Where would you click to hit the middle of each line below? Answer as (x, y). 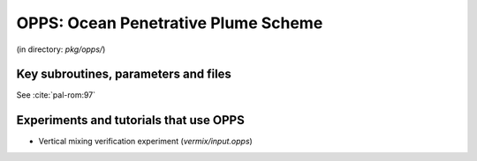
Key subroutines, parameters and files (124, 74)
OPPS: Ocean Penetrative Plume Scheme (170, 23)
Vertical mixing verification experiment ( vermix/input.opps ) (146, 142)
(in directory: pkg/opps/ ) (61, 49)
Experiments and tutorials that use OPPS (130, 120)
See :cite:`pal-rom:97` (56, 95)
